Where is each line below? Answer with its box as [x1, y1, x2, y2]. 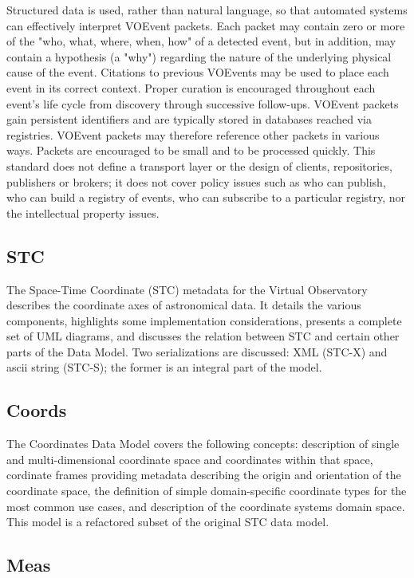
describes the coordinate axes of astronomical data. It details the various [6, 297, 361, 313]
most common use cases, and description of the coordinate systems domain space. [6, 497, 405, 514]
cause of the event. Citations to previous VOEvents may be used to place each [6, 64, 389, 81]
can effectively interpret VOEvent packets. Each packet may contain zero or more [6, 17, 405, 33]
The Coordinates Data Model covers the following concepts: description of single [6, 435, 400, 452]
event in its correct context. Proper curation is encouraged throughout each [6, 79, 376, 96]
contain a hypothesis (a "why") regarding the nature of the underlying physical [6, 48, 392, 65]
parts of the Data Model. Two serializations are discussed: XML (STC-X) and [6, 343, 388, 360]
